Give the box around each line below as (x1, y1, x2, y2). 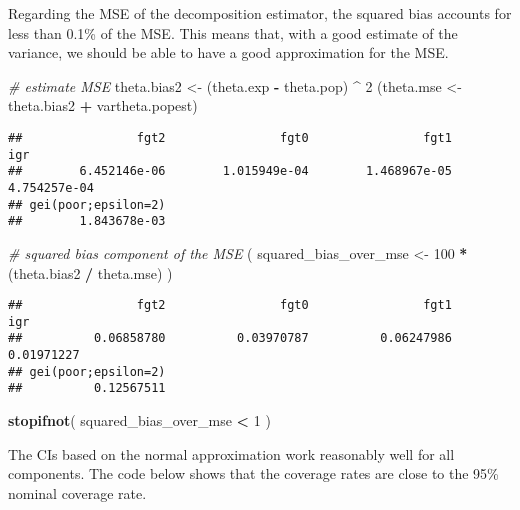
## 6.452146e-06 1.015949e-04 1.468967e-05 (8, 164, 452, 179)
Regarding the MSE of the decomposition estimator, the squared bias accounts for (8, 3, 512, 23)
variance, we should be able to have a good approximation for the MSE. (8, 42, 449, 63)
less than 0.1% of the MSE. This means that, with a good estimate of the (8, 22, 458, 43)
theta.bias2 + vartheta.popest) (8, 95, 198, 116)
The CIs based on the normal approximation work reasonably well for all (8, 443, 455, 464)
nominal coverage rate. (8, 482, 147, 503)
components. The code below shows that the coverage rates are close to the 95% (8, 463, 499, 484)
